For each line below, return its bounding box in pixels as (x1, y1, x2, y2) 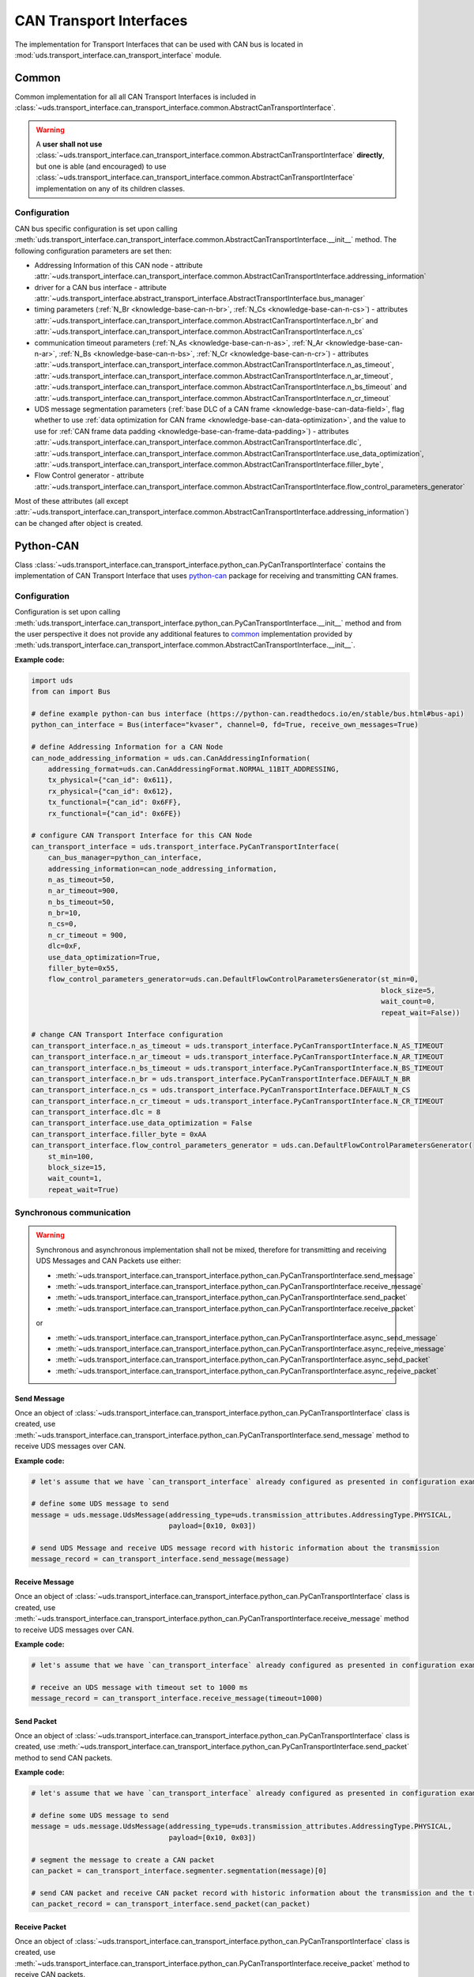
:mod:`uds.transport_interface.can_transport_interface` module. (14, 50, 222, 59)
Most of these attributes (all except (14, 497, 129, 506)
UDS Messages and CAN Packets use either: (36, 1256, 182, 1265)
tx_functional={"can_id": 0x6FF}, (47, 798, 182, 807)
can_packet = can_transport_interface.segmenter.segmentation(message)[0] (31, 1866, 328, 1875)
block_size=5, (380, 985, 436, 995)
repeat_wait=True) (47, 1185, 119, 1194)
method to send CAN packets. (14, 1752, 113, 1763)
